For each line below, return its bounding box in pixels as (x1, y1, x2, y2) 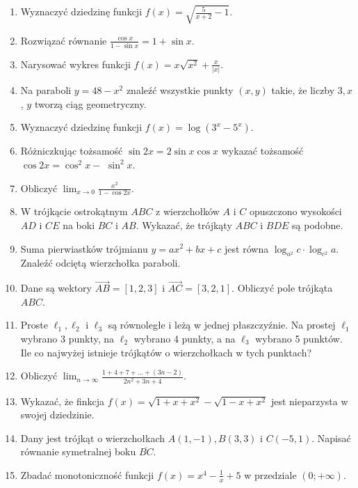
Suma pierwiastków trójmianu (20, 241, 148, 255)
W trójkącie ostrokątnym (20, 204, 128, 219)
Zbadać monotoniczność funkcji (20, 467, 154, 482)
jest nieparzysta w (270, 393, 348, 408)
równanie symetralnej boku (20, 444, 136, 459)
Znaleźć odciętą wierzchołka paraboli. (20, 255, 181, 270)
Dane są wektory (20, 281, 92, 295)
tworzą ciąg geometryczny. (34, 96, 147, 111)
